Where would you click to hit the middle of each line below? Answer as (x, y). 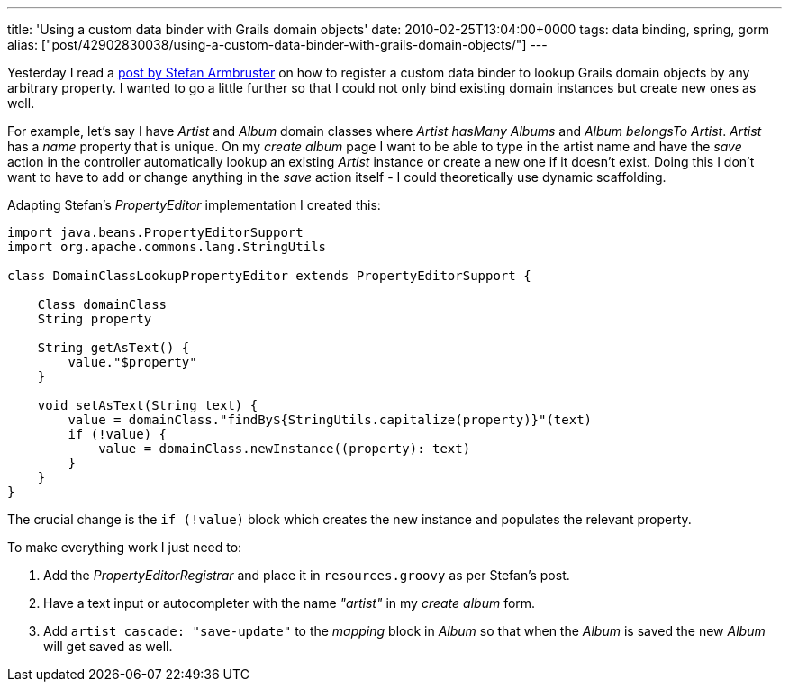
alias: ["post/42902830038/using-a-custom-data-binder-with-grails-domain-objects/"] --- (277, 45)
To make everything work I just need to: (125, 547)
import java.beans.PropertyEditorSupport (155, 232)
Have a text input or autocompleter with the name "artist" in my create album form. (290, 603)
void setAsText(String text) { (148, 405)
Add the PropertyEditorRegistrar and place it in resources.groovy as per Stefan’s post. (307, 575)
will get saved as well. (108, 646)
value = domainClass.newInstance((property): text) (285, 449)
